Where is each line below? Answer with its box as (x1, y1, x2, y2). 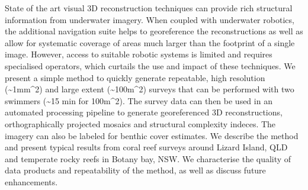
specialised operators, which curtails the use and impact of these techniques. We (5, 59, 296, 72)
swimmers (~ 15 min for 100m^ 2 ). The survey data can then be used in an (5, 94, 272, 107)
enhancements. (5, 175, 58, 188)
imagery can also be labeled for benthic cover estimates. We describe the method (5, 129, 299, 141)
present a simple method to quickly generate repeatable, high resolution (5, 71, 265, 83)
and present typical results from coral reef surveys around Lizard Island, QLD (5, 141, 288, 153)
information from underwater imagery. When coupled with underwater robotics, (5, 13, 294, 25)
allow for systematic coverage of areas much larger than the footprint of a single (5, 36, 295, 49)
